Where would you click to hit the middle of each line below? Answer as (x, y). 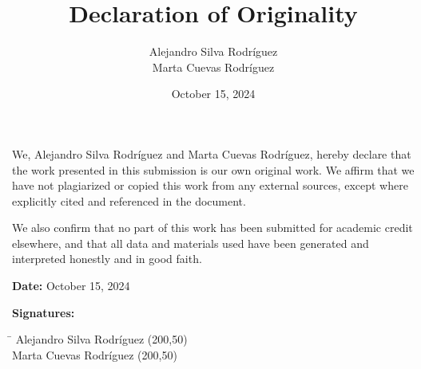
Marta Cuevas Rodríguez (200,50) (95, 354)
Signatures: (44, 312)
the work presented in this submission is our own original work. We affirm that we (213, 169)
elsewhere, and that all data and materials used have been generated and (191, 243)
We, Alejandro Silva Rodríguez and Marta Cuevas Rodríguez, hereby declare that (212, 153)
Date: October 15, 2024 (71, 286)
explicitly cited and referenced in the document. (129, 200)
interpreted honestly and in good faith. (107, 259)
